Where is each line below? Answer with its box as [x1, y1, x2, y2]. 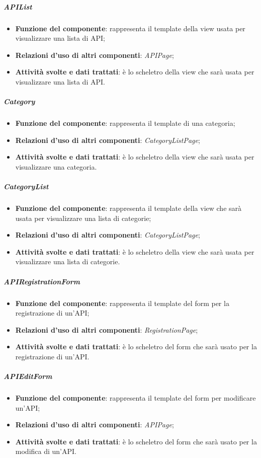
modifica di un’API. [15, 446, 76, 456]
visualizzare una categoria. [15, 161, 97, 172]
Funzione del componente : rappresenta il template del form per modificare [15, 393, 256, 403]
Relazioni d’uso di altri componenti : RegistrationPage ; [15, 324, 198, 335]
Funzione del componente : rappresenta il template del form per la [15, 297, 229, 308]
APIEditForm [4, 371, 52, 381]
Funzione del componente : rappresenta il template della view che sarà [15, 203, 242, 213]
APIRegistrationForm [4, 276, 80, 286]
